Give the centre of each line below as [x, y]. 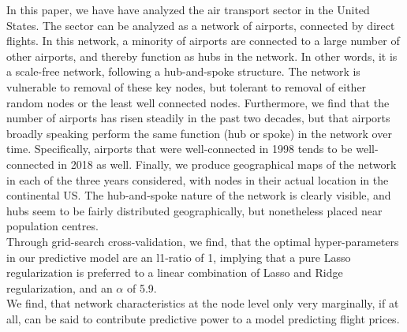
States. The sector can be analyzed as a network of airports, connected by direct [201, 25]
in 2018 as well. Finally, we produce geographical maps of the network [227, 164]
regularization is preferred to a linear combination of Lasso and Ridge [175, 272]
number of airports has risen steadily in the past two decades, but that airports [198, 118]
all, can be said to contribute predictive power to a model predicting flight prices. [203, 318]
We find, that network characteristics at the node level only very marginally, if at [203, 303]
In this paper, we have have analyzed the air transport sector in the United [188, 9]
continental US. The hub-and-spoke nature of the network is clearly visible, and [199, 195]
